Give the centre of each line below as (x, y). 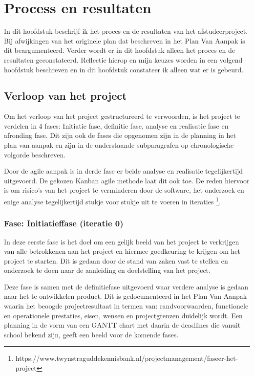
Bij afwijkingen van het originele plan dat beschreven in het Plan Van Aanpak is (125, 40)
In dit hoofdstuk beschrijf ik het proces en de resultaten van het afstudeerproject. (126, 31)
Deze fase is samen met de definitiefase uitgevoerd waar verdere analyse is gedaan (126, 286)
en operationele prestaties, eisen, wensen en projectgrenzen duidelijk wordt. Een (123, 315)
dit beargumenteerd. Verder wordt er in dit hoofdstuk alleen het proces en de (119, 50)
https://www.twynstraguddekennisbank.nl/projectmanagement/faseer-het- (127, 358)
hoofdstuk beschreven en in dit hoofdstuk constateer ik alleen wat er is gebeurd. (124, 69)
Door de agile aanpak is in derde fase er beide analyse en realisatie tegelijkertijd (124, 171)
